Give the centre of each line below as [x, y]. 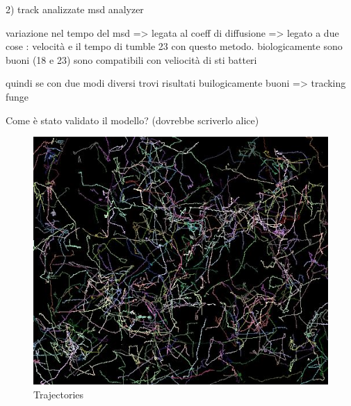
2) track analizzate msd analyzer [75, 9]
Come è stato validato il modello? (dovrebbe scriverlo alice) [132, 120]
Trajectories [59, 394]
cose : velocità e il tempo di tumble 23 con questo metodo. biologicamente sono [174, 46]
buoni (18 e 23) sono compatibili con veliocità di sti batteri [131, 59]
